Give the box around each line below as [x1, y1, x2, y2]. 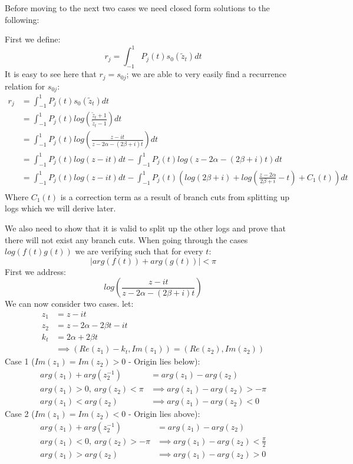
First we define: [5, 33, 61, 45]
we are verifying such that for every [75, 245, 203, 257]
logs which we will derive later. [5, 202, 116, 214]
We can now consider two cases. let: [5, 297, 134, 310]
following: [5, 13, 39, 25]
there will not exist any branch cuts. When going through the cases [5, 233, 248, 246]
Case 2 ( [5, 407, 35, 420]
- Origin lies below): [128, 355, 200, 367]
